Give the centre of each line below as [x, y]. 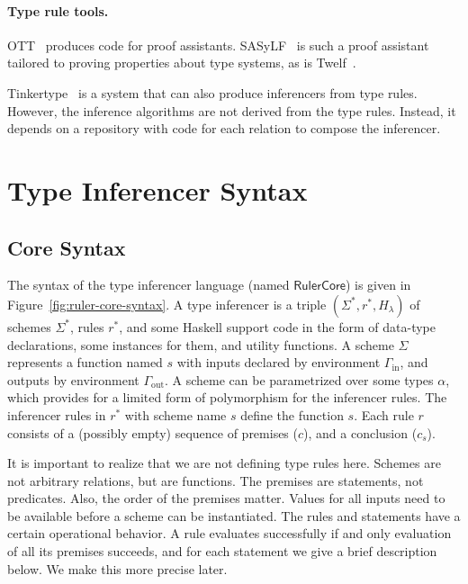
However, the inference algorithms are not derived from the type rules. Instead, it [232, 110]
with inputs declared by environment [279, 362]
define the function [292, 414]
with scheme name [175, 414]
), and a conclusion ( [360, 432]
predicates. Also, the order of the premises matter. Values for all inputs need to [226, 498]
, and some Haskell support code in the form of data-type [278, 326]
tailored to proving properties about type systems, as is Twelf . [182, 63]
